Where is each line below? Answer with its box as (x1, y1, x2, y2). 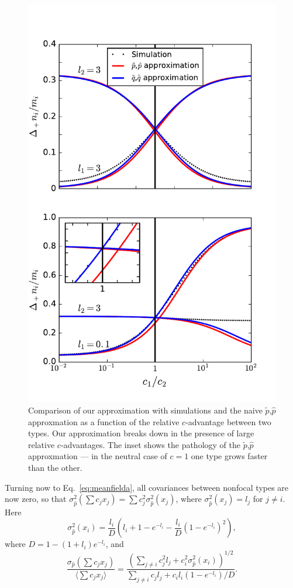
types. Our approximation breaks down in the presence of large (28, 427, 254, 439)
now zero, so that (5, 493, 67, 505)
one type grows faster (191, 450, 268, 462)
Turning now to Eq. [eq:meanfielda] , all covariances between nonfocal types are (5, 481, 289, 493)
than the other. (28, 461, 82, 473)
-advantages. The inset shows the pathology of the (60, 438, 240, 450)
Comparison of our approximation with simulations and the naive (28, 404, 263, 416)
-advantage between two (185, 415, 271, 428)
